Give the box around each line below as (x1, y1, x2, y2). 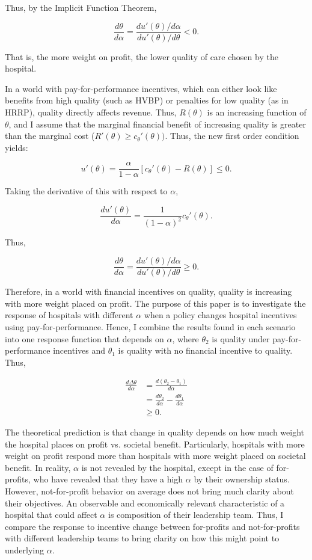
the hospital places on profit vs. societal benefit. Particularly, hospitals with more (5, 437, 305, 450)
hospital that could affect (5, 508, 97, 521)
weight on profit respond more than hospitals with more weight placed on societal (5, 449, 306, 462)
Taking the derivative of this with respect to (5, 185, 168, 197)
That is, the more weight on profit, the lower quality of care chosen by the (5, 50, 278, 63)
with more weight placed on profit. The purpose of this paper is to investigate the (5, 297, 306, 309)
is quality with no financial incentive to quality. (118, 344, 293, 357)
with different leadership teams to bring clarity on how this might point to (5, 532, 280, 544)
